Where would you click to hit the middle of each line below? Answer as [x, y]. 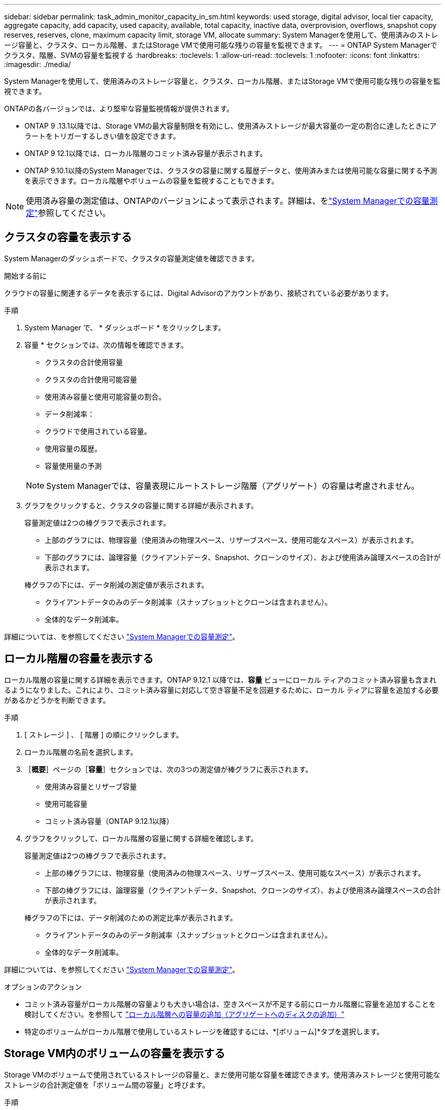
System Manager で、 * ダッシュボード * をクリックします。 [125, 327]
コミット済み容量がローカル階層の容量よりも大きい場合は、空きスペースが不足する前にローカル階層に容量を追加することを [230, 1004]
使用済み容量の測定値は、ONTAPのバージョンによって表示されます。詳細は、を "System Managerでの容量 [228, 201]
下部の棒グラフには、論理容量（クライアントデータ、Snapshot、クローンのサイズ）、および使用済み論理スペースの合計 [243, 890]
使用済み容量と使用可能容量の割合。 [105, 396]
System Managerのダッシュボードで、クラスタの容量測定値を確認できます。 [132, 258]
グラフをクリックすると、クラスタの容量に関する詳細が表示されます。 [141, 505]
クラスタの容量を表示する [68, 237]
